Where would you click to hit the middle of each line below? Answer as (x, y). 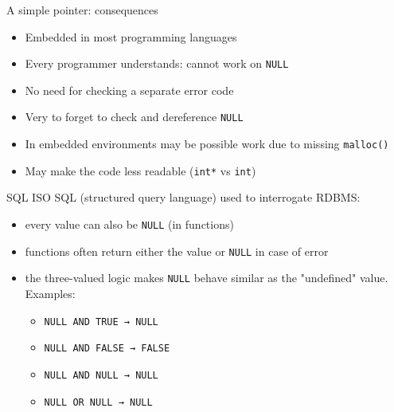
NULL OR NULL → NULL (98, 402)
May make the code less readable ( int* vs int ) (140, 170)
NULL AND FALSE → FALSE (107, 349)
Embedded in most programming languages (131, 36)
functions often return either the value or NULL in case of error (177, 251)
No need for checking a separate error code (129, 90)
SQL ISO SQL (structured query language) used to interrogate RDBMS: (183, 197)
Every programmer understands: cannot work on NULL (157, 63)
